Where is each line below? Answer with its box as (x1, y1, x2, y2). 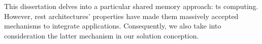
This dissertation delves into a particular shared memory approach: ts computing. (4, 1, 258, 11)
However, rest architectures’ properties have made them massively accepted (4, 10, 239, 21)
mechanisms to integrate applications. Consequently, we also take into (4, 20, 221, 31)
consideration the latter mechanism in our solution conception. (4, 30, 199, 40)
